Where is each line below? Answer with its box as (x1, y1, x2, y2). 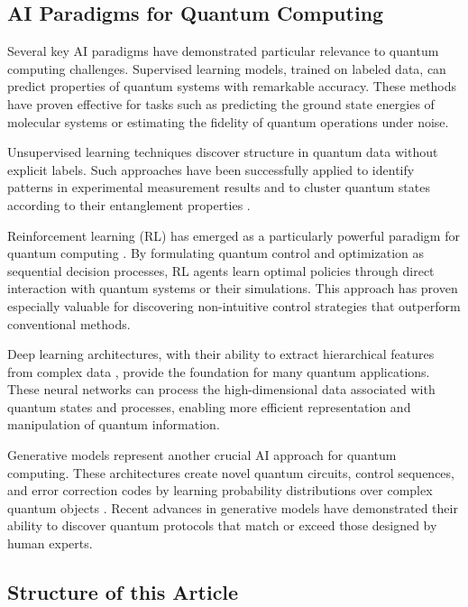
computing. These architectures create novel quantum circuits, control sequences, (7, 463, 454, 482)
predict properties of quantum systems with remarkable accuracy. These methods (7, 77, 457, 96)
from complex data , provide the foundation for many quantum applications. (7, 362, 430, 381)
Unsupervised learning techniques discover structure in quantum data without (7, 143, 438, 161)
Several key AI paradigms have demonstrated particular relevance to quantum (7, 41, 439, 60)
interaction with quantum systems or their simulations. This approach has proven (7, 279, 458, 298)
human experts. (7, 534, 93, 553)
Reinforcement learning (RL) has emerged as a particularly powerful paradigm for (7, 225, 460, 244)
